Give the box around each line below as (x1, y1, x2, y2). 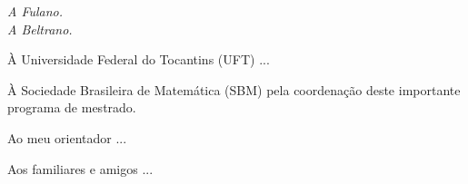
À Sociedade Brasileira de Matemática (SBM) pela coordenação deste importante (7, 80, 461, 99)
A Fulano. (7, 2, 64, 20)
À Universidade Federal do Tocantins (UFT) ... (7, 50, 270, 69)
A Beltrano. (7, 19, 73, 38)
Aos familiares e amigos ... (7, 159, 154, 178)
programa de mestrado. (7, 98, 136, 117)
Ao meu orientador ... (7, 128, 127, 147)
